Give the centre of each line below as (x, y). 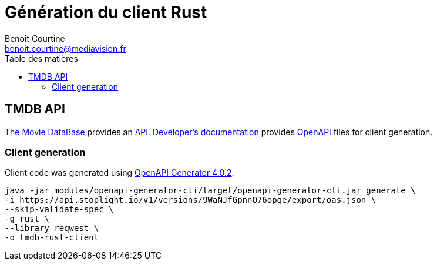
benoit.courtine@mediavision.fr (65, 48)
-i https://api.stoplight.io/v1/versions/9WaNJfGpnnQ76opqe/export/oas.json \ (191, 200)
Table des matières (41, 58)
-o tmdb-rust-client (52, 238)
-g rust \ (27, 219)
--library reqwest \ (52, 228)
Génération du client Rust (106, 12)
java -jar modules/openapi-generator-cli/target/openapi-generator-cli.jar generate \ (210, 191)
